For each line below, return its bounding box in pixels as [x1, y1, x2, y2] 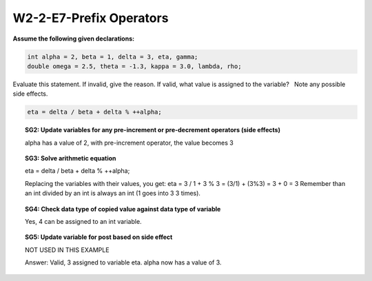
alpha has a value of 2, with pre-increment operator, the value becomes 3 [25, 138, 234, 147]
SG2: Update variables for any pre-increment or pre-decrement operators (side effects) [25, 126, 280, 134]
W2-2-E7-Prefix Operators [12, 10, 169, 25]
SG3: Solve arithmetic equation [25, 154, 116, 163]
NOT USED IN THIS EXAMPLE [25, 245, 110, 254]
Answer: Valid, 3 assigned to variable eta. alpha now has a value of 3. [25, 258, 222, 267]
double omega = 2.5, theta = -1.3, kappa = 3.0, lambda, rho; [27, 62, 242, 70]
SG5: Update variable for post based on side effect [25, 233, 173, 241]
